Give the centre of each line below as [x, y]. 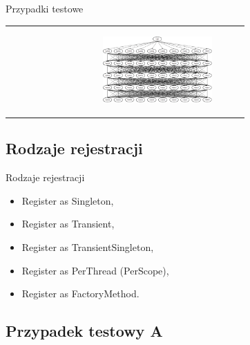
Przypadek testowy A [84, 331]
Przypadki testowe [45, 8]
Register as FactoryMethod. [80, 293]
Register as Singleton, [68, 200]
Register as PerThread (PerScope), [95, 270]
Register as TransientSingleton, [88, 246]
